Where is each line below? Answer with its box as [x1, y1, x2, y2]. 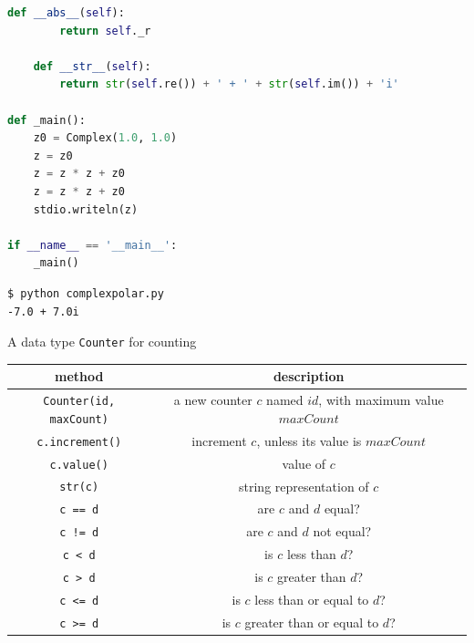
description [273, 367, 345, 386]
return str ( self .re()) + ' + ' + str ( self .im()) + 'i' [59, 78, 399, 91]
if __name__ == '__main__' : [7, 238, 178, 252]
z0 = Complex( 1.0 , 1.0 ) [33, 131, 178, 145]
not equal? [313, 522, 372, 541]
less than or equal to [254, 590, 369, 609]
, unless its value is [256, 430, 362, 450]
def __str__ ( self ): [33, 59, 151, 73]
